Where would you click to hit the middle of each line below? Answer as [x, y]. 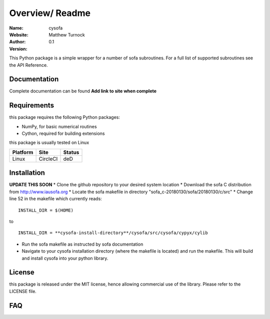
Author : [17, 42]
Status [71, 152]
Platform [23, 152]
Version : [18, 49]
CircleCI [48, 159]
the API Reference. [28, 65]
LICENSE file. [23, 291]
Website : [19, 34]
